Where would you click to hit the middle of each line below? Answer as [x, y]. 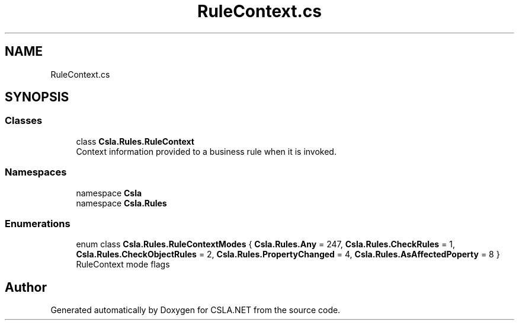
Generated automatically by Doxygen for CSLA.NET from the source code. [196, 310]
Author [26, 287]
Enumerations [38, 223]
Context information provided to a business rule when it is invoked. [206, 151]
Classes [24, 121]
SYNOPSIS [37, 97]
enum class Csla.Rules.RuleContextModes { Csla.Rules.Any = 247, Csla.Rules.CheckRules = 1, [266, 244]
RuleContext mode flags [123, 265]
